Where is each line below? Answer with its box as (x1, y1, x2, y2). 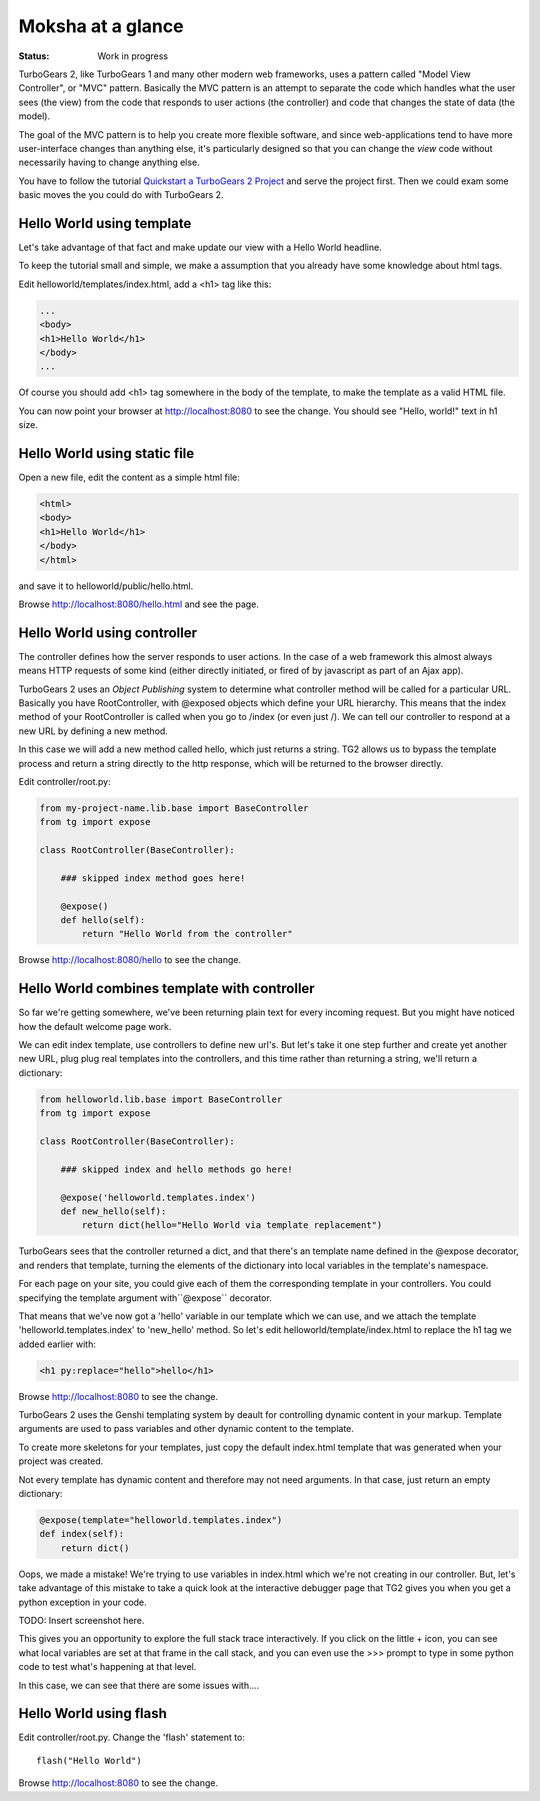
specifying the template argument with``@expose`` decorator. (18, 1291, 272, 1304)
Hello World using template (18, 215, 192, 232)
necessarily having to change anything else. (18, 156, 200, 169)
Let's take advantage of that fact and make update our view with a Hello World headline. (18, 241, 382, 253)
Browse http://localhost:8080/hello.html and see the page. (18, 598, 260, 610)
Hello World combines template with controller (18, 980, 315, 997)
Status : (18, 50, 50, 62)
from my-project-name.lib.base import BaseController (39, 802, 309, 814)
